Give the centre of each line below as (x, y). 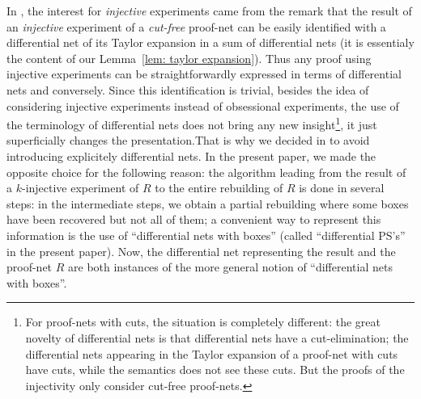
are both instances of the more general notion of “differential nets (230, 267)
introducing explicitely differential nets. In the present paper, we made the (191, 156)
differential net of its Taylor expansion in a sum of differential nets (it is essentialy (210, 42)
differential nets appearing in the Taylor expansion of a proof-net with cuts (212, 353)
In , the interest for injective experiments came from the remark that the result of (209, 10)
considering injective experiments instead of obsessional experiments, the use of (203, 105)
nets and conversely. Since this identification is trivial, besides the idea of (188, 89)
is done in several (342, 188)
